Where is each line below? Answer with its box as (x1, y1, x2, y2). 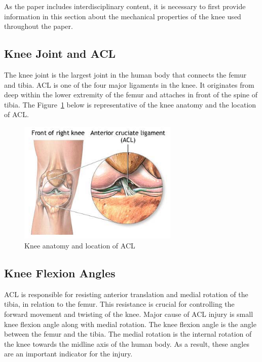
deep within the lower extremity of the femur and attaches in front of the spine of (4, 89, 258, 100)
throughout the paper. (4, 21, 73, 31)
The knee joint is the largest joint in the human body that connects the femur (4, 69, 247, 80)
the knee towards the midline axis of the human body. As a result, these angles (4, 338, 249, 349)
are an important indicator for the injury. (4, 348, 133, 359)
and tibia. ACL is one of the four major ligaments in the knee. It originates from (4, 79, 254, 90)
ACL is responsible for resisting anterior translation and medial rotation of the (4, 288, 248, 299)
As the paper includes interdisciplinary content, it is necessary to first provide (4, 1, 246, 11)
